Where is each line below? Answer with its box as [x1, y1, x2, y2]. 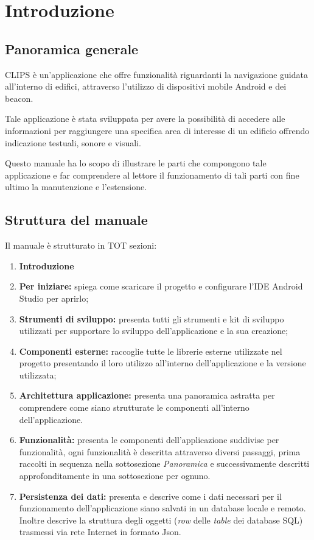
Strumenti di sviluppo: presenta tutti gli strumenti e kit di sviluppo [19, 312, 284, 325]
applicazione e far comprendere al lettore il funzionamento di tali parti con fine [5, 168, 299, 181]
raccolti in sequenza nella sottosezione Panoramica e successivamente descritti [19, 457, 310, 470]
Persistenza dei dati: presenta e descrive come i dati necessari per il [19, 489, 282, 502]
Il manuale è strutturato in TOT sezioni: [5, 239, 157, 252]
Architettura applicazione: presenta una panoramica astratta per [19, 389, 275, 402]
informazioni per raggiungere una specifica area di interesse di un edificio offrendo [5, 124, 310, 137]
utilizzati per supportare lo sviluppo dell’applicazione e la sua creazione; [19, 324, 288, 337]
